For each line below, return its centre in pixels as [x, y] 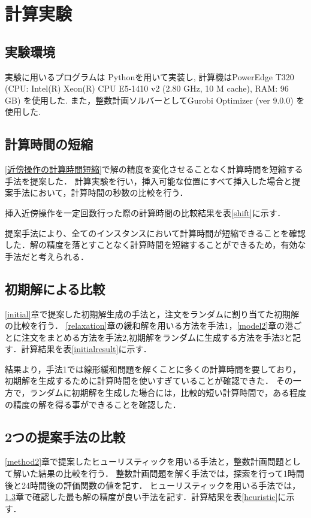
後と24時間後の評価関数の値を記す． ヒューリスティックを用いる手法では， [153, 485]
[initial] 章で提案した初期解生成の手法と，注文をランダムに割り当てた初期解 [152, 313]
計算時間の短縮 [49, 144]
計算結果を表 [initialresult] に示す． [86, 349]
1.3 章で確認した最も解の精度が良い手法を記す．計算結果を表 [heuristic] [141, 497]
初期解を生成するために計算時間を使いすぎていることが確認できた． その [149, 381]
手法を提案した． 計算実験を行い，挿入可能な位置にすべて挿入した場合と [149, 181]
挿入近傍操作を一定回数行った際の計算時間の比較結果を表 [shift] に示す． [145, 212]
